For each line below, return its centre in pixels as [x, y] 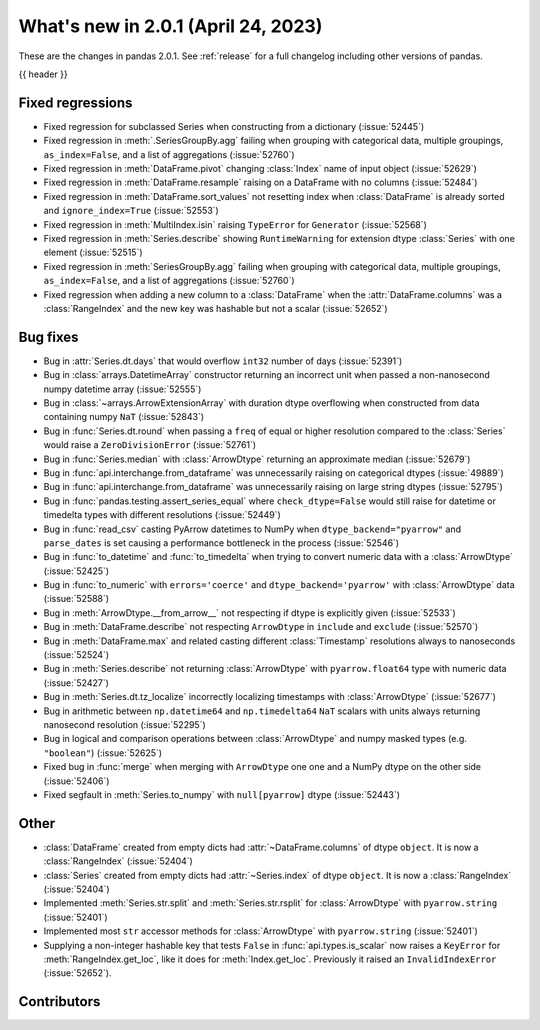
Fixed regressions [75, 102]
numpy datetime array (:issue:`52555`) [122, 389]
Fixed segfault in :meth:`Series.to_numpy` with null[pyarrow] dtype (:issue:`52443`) [221, 794]
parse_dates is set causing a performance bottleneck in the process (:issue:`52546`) [221, 542]
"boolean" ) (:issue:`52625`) [103, 752]
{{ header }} [43, 74]
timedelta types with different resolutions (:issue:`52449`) [162, 515]
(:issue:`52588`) [76, 599]
